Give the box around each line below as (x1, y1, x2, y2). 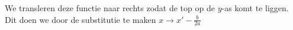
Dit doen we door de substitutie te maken (5, 13, 156, 25)
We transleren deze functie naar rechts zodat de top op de (5, 2, 215, 14)
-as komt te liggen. (221, 2, 289, 14)
